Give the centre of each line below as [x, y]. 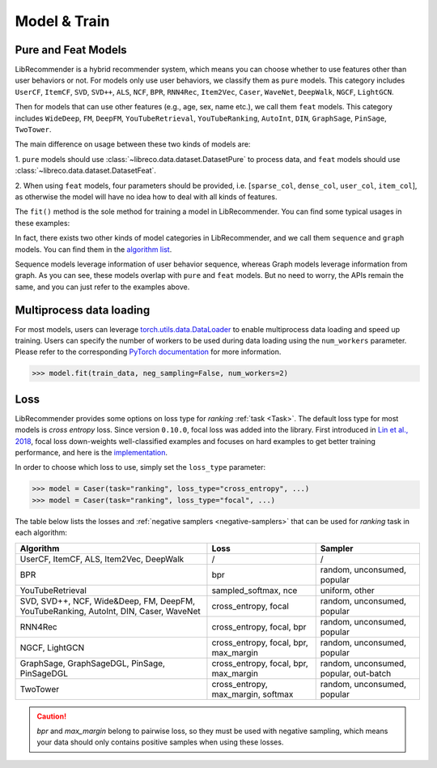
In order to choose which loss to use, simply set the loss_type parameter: [140, 467]
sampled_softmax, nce [255, 590]
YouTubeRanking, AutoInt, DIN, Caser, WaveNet [110, 611]
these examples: [42, 223]
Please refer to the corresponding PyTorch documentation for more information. [148, 352]
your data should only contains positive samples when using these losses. [160, 742]
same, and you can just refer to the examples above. [102, 287]
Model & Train [62, 21]
